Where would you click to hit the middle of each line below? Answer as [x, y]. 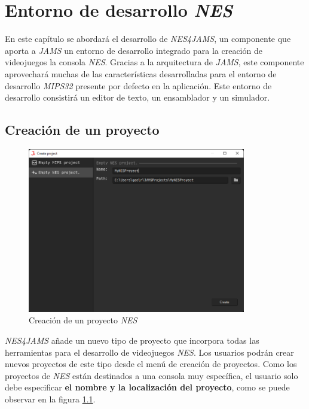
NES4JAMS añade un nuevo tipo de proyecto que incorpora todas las [132, 340]
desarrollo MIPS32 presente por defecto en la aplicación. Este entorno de [138, 85]
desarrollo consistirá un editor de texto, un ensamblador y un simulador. [137, 97]
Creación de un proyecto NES [83, 320]
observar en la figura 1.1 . [50, 399]
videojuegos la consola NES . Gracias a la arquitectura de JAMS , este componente [154, 62]
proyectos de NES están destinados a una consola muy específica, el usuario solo [152, 375]
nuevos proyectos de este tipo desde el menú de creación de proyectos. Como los [151, 364]
